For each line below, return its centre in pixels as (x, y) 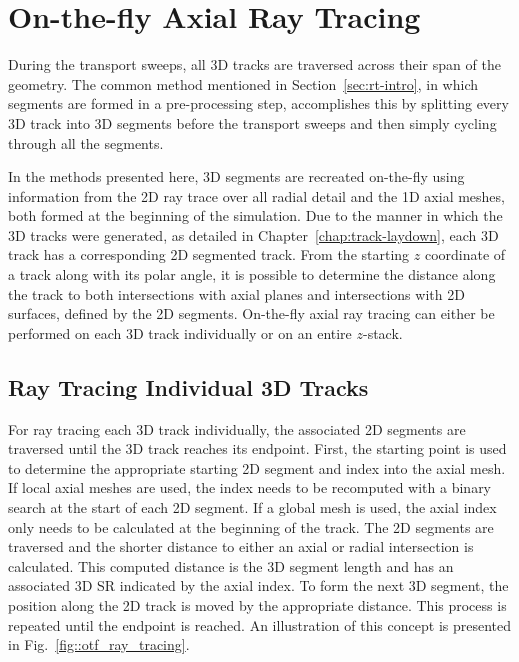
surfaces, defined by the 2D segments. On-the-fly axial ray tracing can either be (251, 313)
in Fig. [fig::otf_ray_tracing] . (99, 644)
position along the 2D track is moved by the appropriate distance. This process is (257, 604)
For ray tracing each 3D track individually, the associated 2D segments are (237, 428)
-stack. (383, 332)
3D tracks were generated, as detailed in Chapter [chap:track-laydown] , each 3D (253, 234)
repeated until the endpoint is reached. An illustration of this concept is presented (260, 624)
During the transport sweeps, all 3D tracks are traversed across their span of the (254, 64)
